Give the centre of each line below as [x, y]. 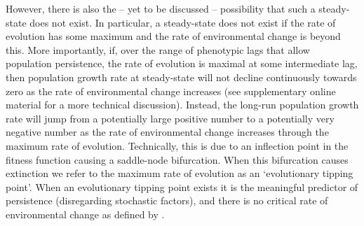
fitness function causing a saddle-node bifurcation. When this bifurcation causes [177, 159]
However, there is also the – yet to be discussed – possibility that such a [161, 8]
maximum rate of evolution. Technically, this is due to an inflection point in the [177, 145]
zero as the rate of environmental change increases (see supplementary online [171, 91]
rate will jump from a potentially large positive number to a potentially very [170, 118]
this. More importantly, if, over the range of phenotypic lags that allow [158, 49]
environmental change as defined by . [85, 214]
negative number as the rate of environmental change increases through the [167, 132]
